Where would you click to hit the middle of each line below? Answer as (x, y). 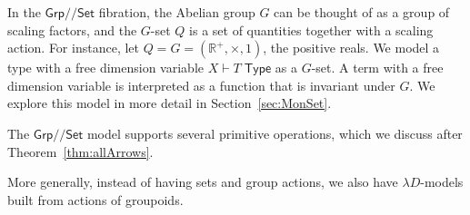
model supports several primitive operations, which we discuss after (275, 133)
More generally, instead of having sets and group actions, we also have (203, 182)
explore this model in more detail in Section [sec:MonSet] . (170, 103)
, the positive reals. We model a (351, 48)
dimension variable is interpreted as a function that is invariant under (201, 85)
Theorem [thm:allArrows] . (80, 151)
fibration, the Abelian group (177, 12)
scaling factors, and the (72, 29)
